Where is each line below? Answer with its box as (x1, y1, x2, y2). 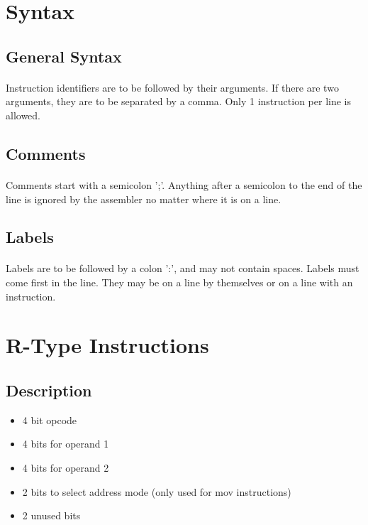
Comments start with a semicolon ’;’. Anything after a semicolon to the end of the (6, 177, 362, 192)
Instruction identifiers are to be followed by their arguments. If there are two (6, 80, 339, 94)
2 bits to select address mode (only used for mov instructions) (22, 484, 291, 499)
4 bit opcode (22, 412, 77, 427)
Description (6, 379, 92, 401)
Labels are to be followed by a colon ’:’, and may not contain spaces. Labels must (6, 261, 359, 276)
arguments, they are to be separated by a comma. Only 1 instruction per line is (6, 94, 351, 109)
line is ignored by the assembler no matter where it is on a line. (6, 191, 281, 206)
